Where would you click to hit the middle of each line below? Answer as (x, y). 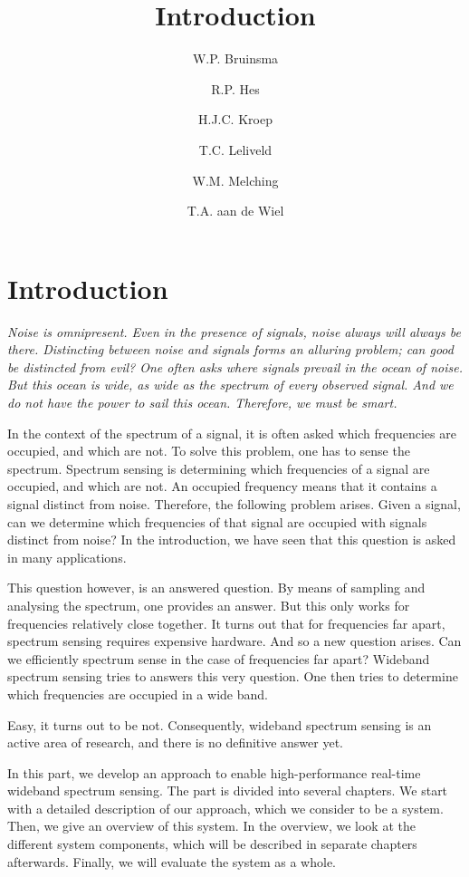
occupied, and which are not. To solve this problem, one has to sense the (209, 451)
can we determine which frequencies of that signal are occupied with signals (217, 521)
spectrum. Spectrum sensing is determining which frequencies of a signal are (219, 468)
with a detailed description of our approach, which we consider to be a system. (225, 808)
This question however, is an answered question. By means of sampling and (216, 588)
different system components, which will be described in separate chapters (212, 844)
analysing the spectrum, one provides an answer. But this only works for (209, 605)
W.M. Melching (235, 180)
